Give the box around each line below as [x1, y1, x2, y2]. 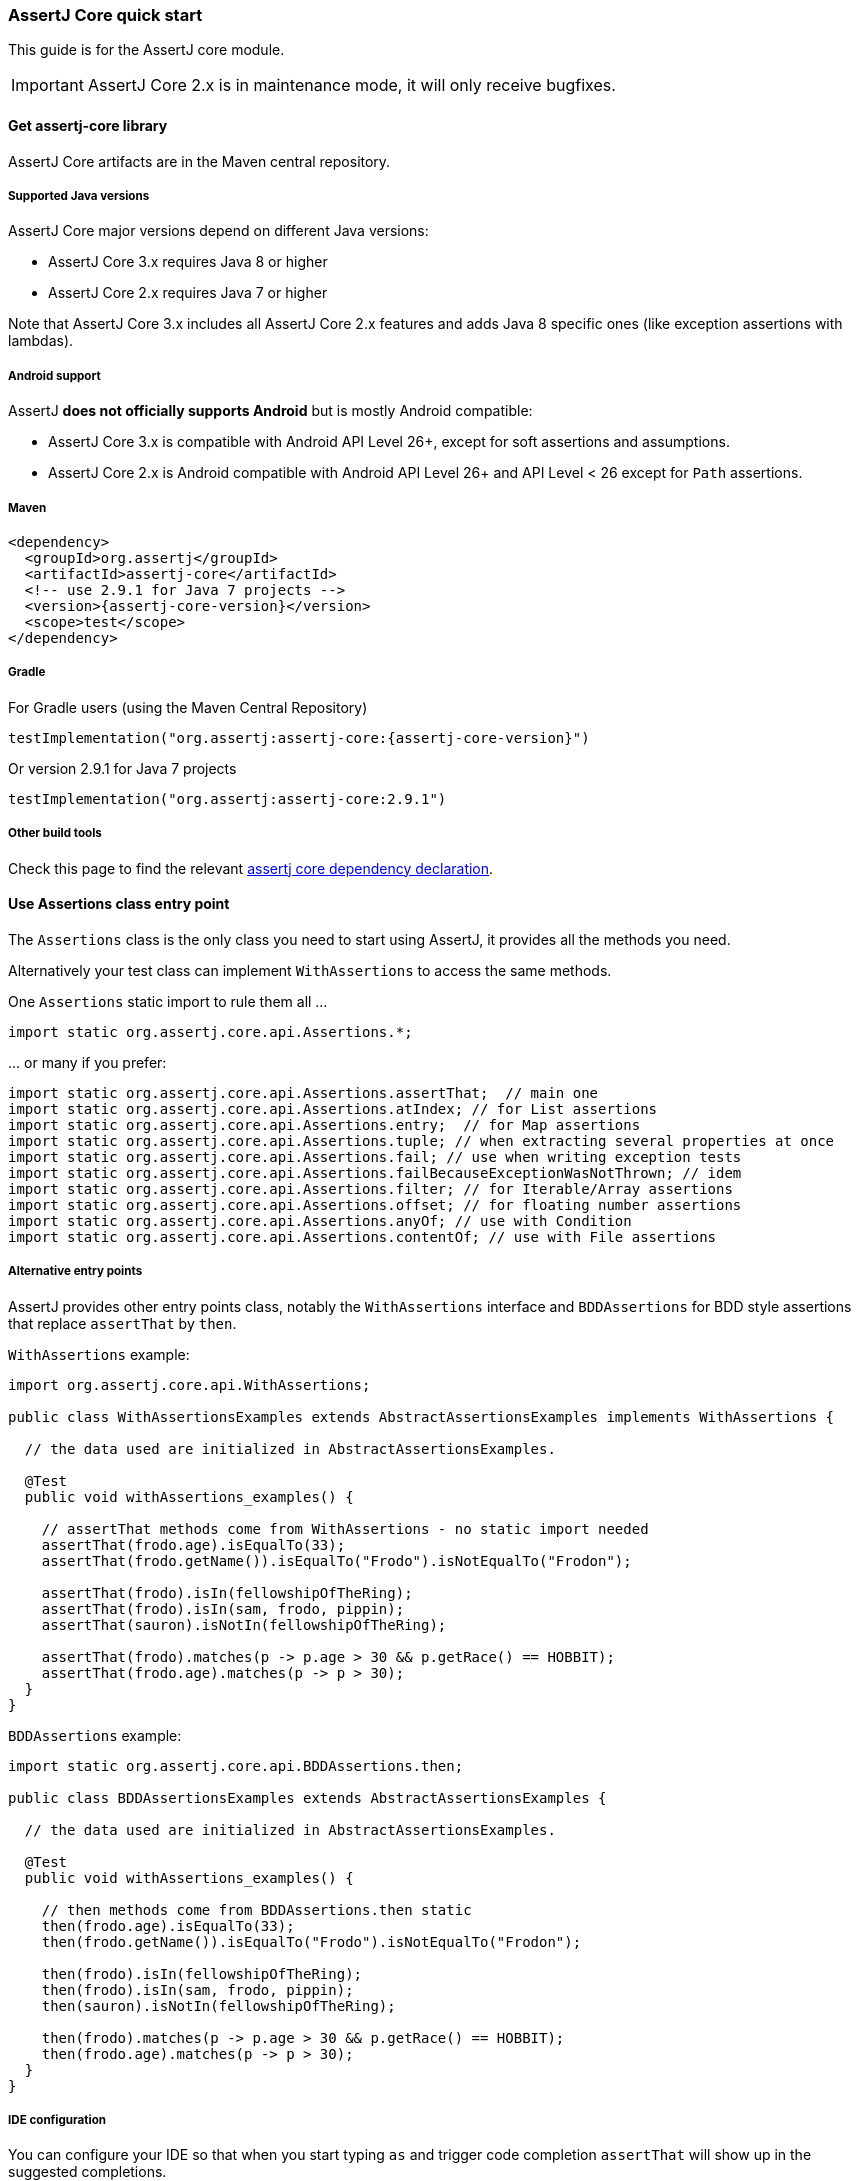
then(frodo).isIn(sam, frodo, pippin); [41, 1981, 354, 1998]
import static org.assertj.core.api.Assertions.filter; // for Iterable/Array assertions [8, 1180, 733, 1197]
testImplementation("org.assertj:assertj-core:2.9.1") [8, 790, 447, 807]
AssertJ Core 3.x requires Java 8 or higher [48, 253, 328, 271]
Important [11, 75, 84, 96]
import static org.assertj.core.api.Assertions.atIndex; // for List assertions [8, 1100, 658, 1117]
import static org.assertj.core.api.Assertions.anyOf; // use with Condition [8, 1212, 632, 1229]
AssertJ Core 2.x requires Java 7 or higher [48, 284, 328, 302]
